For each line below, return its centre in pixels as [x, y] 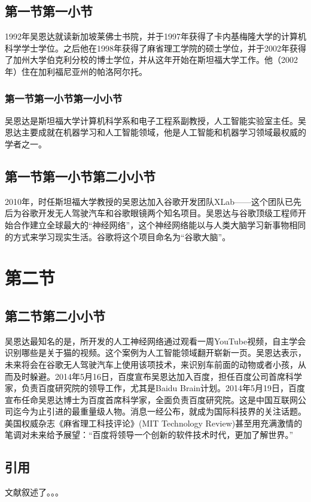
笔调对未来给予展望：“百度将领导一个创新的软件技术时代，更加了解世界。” [149, 435]
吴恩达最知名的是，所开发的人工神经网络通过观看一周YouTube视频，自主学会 [155, 341]
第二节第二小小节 [55, 315]
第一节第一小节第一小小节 [64, 98]
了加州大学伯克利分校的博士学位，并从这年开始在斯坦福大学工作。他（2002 [151, 60]
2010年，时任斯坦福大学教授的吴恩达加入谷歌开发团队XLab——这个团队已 [149, 201]
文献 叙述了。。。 [34, 492]
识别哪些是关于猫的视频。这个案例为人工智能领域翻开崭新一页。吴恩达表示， [155, 353]
